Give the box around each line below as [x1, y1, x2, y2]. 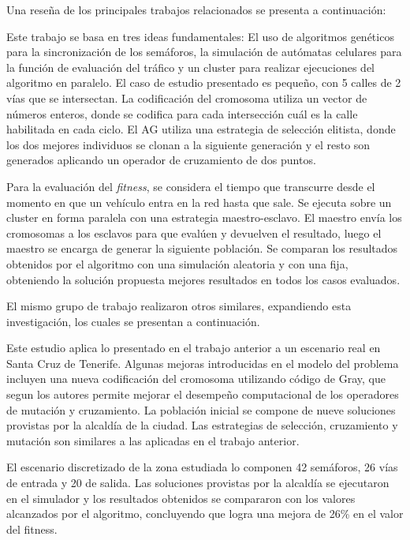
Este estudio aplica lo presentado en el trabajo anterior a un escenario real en [6, 339, 381, 356]
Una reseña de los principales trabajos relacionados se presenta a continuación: [6, 2, 386, 17]
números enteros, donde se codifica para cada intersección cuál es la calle [6, 105, 358, 122]
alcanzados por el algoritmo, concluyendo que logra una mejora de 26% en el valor [6, 505, 404, 522]
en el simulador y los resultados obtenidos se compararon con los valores [6, 489, 356, 506]
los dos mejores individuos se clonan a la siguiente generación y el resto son [6, 136, 371, 152]
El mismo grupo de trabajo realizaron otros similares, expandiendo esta [6, 298, 352, 314]
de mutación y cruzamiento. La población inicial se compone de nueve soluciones [6, 401, 396, 418]
